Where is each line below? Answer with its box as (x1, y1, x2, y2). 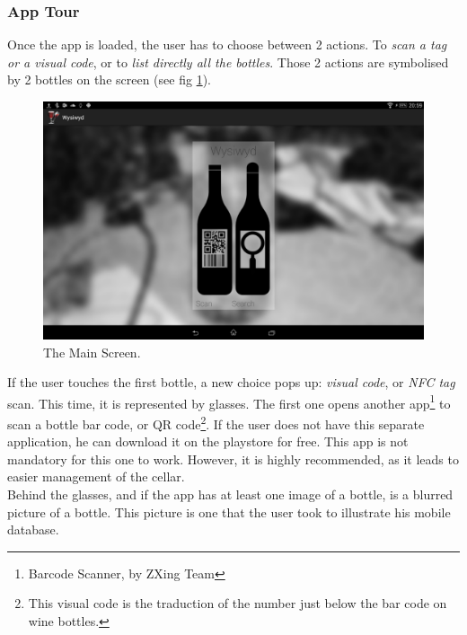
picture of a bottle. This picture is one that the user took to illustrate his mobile (7, 502, 451, 521)
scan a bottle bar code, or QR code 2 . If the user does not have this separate (7, 412, 425, 433)
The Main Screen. (43, 342, 141, 361)
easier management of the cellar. (7, 467, 185, 486)
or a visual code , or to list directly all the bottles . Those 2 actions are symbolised (7, 52, 449, 71)
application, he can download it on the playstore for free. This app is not (7, 432, 409, 451)
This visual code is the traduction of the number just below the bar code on (28, 594, 447, 613)
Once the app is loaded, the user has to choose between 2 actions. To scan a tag (7, 35, 447, 54)
